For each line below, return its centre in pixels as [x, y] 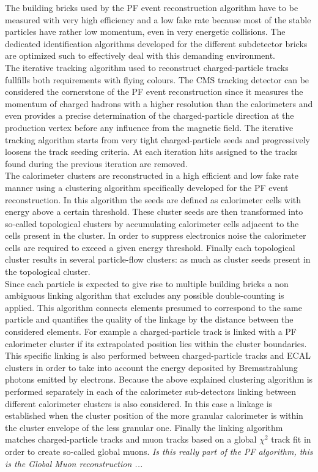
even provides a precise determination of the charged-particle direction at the [150, 115]
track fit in [291, 439]
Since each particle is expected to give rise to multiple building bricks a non [147, 283]
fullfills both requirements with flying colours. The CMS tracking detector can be [157, 79]
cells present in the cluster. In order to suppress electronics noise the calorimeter [156, 235]
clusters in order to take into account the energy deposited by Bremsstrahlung [151, 367]
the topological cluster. [48, 272]
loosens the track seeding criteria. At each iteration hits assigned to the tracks [151, 152]
